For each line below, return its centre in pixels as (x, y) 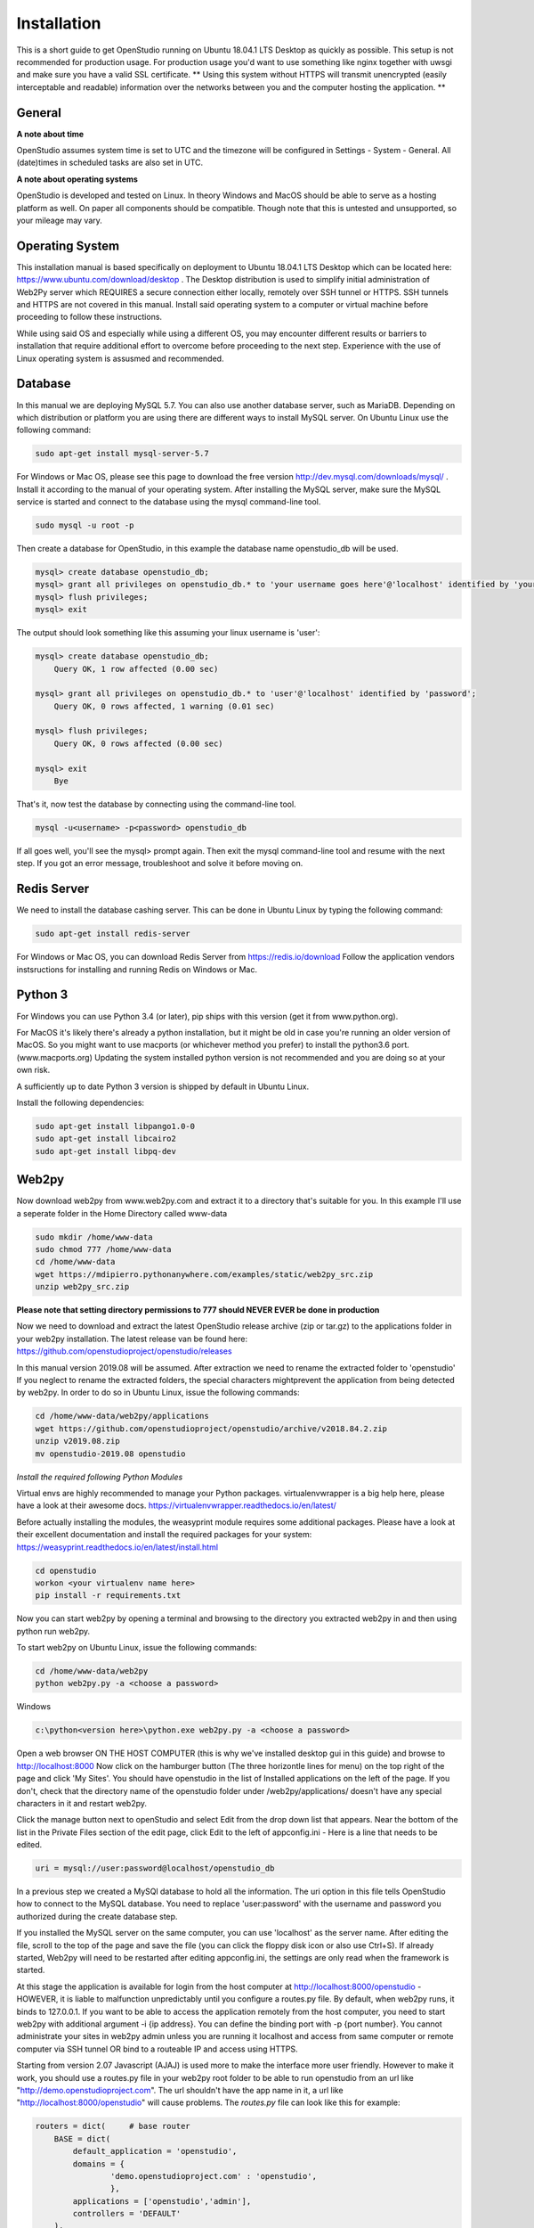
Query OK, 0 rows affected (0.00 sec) (138, 743)
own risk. (33, 1070)
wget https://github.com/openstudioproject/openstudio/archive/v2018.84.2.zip (211, 1429)
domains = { (98, 2164)
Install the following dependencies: (81, 1102)
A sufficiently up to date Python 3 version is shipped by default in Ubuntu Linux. (163, 1086)
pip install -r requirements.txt (108, 1596)
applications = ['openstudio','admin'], (162, 2201)
